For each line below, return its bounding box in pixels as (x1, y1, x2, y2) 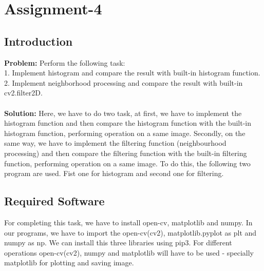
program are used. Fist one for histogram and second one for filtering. (4, 168, 224, 179)
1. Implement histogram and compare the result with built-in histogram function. (4, 67, 260, 78)
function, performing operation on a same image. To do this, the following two (4, 158, 251, 168)
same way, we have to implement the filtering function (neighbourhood (4, 138, 227, 148)
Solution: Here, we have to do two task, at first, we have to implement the (4, 107, 242, 118)
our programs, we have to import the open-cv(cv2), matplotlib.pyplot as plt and (4, 227, 257, 238)
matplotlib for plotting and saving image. (4, 257, 134, 268)
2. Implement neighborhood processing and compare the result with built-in (4, 77, 243, 88)
